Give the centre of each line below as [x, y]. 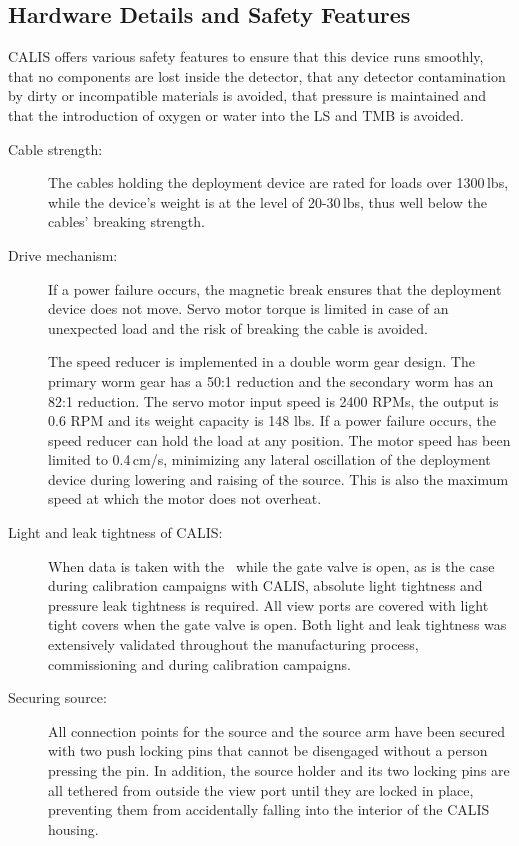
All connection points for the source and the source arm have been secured [277, 730]
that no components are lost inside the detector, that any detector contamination [257, 75]
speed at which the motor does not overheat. [185, 498]
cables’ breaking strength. [126, 221]
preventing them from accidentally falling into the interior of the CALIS [269, 809]
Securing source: [57, 697]
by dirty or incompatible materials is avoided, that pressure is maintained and [247, 95]
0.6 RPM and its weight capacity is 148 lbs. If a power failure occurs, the [272, 420]
